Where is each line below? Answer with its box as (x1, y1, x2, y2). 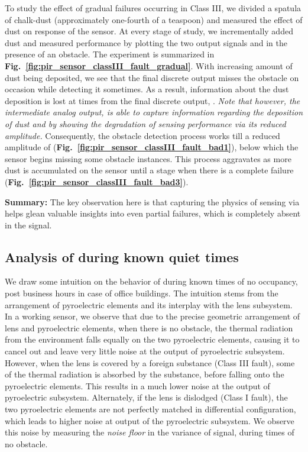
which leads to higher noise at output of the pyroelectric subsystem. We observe (5, 414, 294, 427)
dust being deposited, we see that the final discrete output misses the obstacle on (5, 71, 299, 83)
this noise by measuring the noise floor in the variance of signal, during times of (5, 426, 294, 438)
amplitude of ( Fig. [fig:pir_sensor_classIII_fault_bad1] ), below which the (5, 141, 299, 153)
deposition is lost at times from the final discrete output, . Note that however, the (5, 94, 300, 106)
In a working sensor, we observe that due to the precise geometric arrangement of (5, 310, 300, 322)
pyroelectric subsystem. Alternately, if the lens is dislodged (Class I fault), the (5, 391, 288, 403)
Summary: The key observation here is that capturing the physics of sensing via (5, 195, 300, 208)
